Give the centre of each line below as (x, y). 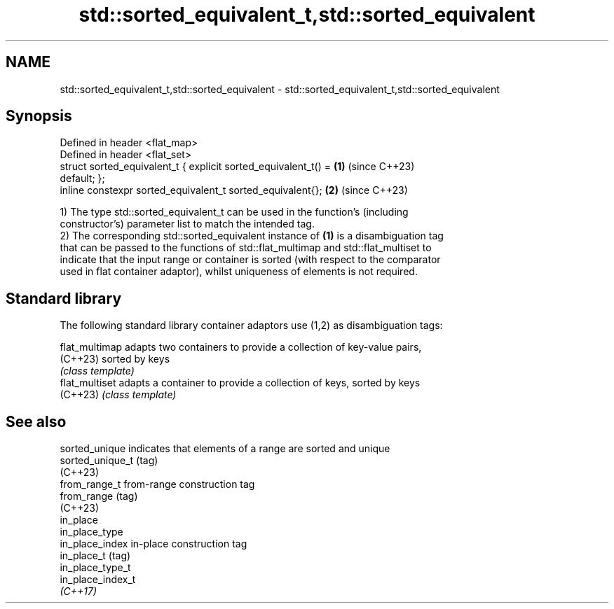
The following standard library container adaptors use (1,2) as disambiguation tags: (251, 325)
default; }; (82, 178)
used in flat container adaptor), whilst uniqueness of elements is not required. (239, 272)
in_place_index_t (98, 580)
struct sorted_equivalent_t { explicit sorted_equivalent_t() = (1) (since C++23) (237, 167)
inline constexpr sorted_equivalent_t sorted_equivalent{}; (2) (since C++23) (234, 190)
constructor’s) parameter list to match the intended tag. (187, 224)
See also (36, 421)
